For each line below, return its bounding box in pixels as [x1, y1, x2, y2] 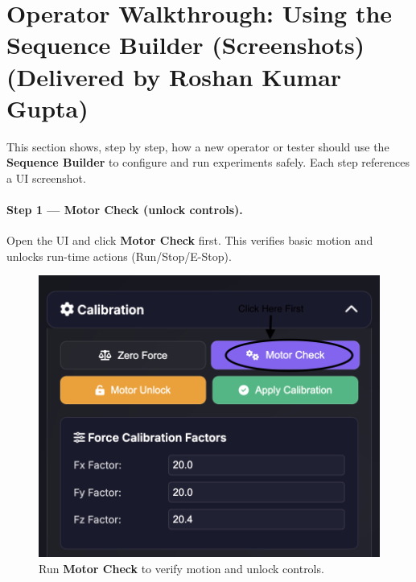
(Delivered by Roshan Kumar [6, 60, 342, 93]
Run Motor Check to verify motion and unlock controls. [39, 559, 324, 576]
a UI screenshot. [6, 169, 86, 186]
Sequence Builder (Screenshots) [6, 28, 365, 61]
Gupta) [6, 91, 89, 124]
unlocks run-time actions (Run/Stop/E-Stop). [6, 247, 232, 264]
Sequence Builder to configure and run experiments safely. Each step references [6, 154, 410, 171]
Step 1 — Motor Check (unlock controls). [6, 201, 243, 218]
